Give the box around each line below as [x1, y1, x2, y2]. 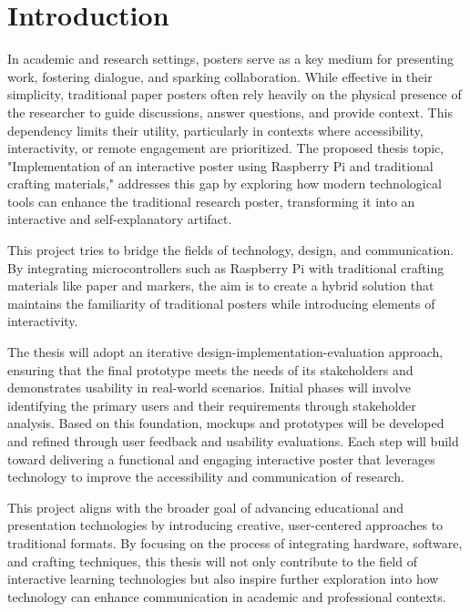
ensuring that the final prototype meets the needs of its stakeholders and [7, 360, 414, 379]
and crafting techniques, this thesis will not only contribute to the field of [7, 551, 417, 570]
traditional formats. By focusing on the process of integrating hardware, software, [7, 533, 463, 552]
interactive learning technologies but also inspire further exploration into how [7, 569, 439, 588]
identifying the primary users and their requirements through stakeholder [7, 395, 416, 414]
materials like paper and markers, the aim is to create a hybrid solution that [7, 276, 434, 295]
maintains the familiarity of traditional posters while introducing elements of [7, 293, 435, 312]
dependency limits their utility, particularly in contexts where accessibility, [7, 120, 424, 139]
